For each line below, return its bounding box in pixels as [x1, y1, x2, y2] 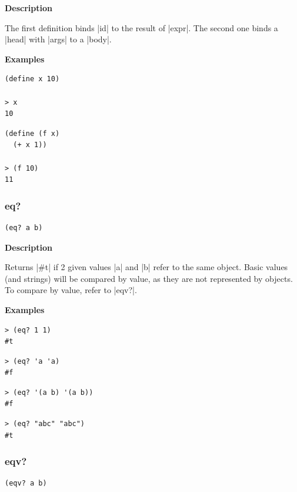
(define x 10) [5, 75, 60, 84]
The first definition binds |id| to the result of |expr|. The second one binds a [5, 21, 278, 34]
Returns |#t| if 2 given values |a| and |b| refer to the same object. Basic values [5, 261, 288, 273]
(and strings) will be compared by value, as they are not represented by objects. [5, 272, 293, 284]
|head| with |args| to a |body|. [5, 33, 112, 45]
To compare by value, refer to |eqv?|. [5, 284, 137, 296]
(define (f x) [5, 129, 60, 138]
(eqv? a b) [5, 479, 47, 488]
